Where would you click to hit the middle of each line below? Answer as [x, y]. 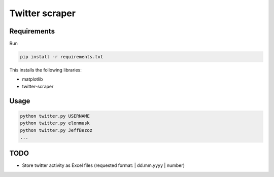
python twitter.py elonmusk [55, 123]
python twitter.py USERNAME [55, 116]
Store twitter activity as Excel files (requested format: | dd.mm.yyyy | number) [104, 165]
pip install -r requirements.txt [62, 57]
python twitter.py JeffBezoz [56, 130]
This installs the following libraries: [46, 70]
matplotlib [32, 79]
